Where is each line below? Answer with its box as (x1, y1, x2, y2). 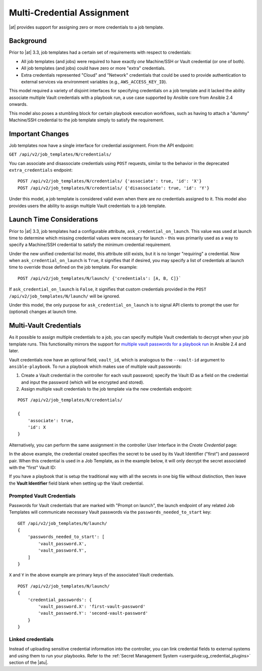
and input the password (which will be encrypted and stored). (21, 379, 145, 385)
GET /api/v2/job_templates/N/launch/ (17, 521, 108, 526)
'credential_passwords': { (27, 597, 92, 603)
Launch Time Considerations (9, 215, 98, 224)
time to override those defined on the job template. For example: (9, 264, 138, 270)
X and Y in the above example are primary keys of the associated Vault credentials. (9, 572, 175, 578)
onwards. (9, 101, 28, 107)
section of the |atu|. (9, 660, 49, 666)
